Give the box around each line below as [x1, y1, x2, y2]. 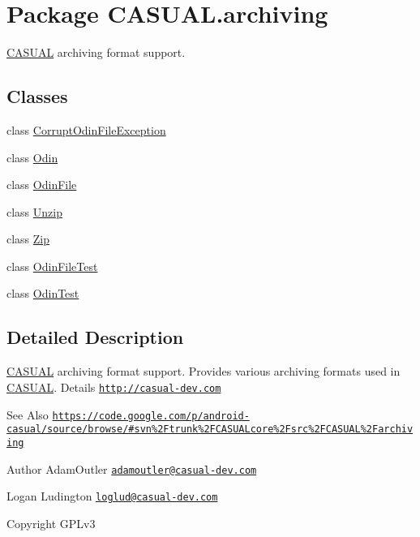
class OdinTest [6, 285, 79, 302]
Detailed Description [6, 324, 184, 350]
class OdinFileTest [6, 257, 98, 274]
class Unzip [6, 203, 62, 220]
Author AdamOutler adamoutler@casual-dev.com [6, 460, 257, 477]
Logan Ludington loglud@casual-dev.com [6, 488, 218, 505]
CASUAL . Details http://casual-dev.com [6, 378, 221, 395]
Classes [6, 84, 68, 109]
